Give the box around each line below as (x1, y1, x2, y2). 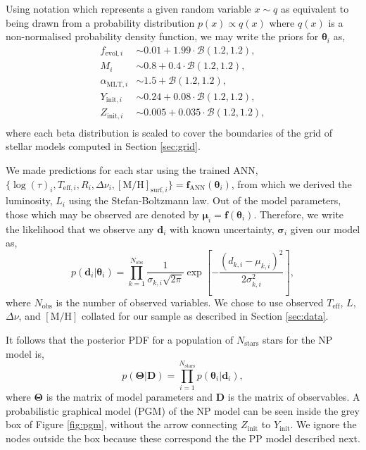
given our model (290, 221, 360, 236)
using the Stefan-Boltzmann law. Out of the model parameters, (68, 193, 341, 208)
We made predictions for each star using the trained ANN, (6, 162, 258, 177)
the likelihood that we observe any (6, 221, 154, 236)
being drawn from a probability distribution (6, 15, 195, 30)
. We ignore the (290, 417, 357, 432)
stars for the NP (262, 332, 333, 346)
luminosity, (6, 193, 53, 208)
